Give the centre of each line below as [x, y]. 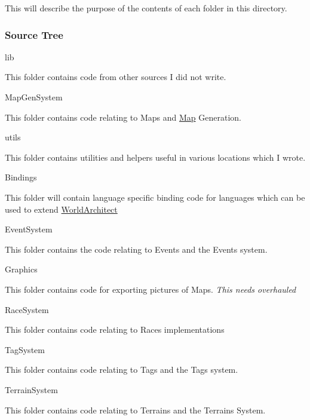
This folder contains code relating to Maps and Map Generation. [123, 117]
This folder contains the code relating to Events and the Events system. [136, 249]
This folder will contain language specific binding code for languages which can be [155, 197]
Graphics [21, 269]
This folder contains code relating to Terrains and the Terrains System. [135, 410]
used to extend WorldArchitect [61, 209]
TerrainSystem [31, 389]
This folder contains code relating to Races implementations [115, 329]
